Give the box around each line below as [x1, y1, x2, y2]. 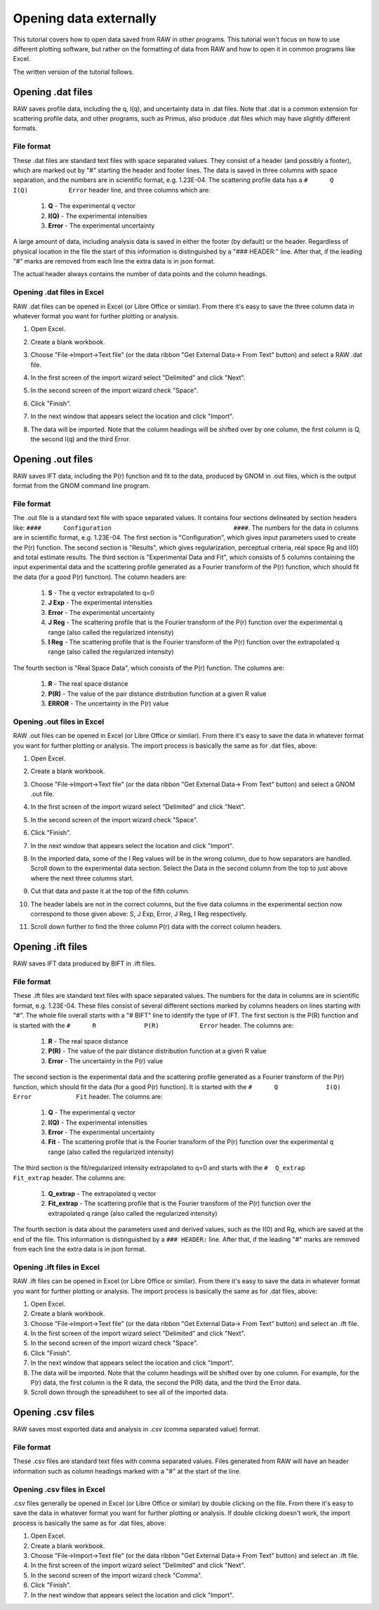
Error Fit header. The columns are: [13, 1092, 163, 1101]
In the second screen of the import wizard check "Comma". [30, 1571, 203, 1579]
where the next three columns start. [30, 874, 134, 882]
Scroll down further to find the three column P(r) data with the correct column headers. [30, 923, 282, 931]
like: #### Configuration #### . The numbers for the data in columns [13, 524, 359, 532]
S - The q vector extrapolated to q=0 [48, 589, 154, 597]
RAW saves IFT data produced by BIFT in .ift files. [13, 959, 157, 968]
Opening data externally [13, 11, 157, 26]
